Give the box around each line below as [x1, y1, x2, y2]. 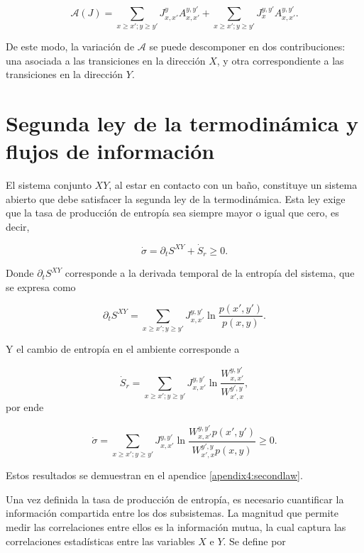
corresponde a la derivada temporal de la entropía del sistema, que [65, 265, 355, 280]
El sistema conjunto [6, 177, 92, 192]
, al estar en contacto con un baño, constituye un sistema [109, 177, 358, 192]
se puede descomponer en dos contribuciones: [149, 39, 346, 54]
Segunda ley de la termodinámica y [6, 109, 359, 138]
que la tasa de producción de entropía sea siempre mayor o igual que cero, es [6, 205, 339, 220]
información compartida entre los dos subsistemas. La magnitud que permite [6, 505, 339, 520]
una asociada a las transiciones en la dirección [6, 53, 206, 67]
